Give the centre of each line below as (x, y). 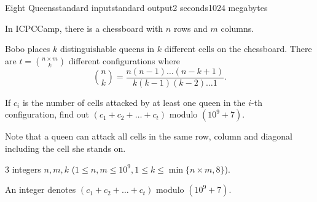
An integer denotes (41, 189)
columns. (237, 28)
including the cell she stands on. (65, 148)
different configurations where (124, 60)
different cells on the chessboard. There (238, 49)
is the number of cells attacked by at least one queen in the (134, 102)
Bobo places (28, 49)
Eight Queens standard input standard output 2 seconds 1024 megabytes (136, 7)
